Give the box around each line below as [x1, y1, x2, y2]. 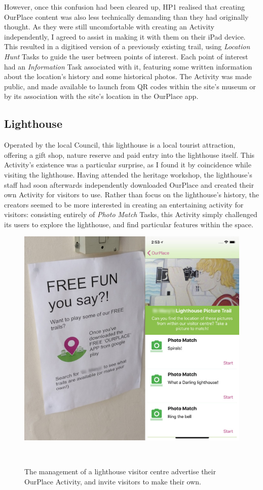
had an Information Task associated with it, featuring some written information [4, 61, 252, 72]
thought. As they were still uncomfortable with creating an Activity [4, 21, 214, 32]
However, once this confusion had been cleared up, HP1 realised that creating [4, 2, 245, 12]
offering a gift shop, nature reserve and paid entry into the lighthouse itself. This [4, 149, 255, 160]
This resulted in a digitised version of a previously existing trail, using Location [4, 41, 250, 52]
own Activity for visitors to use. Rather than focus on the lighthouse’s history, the [4, 189, 259, 200]
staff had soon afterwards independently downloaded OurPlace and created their [4, 179, 254, 190]
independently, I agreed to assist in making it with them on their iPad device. [4, 31, 246, 42]
